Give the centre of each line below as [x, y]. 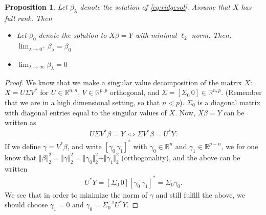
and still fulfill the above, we [200, 194]
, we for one [240, 146]
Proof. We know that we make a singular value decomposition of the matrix [123, 82]
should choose [26, 205]
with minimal [156, 35]
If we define [23, 146]
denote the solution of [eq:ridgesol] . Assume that [155, 7]
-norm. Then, [210, 35]
